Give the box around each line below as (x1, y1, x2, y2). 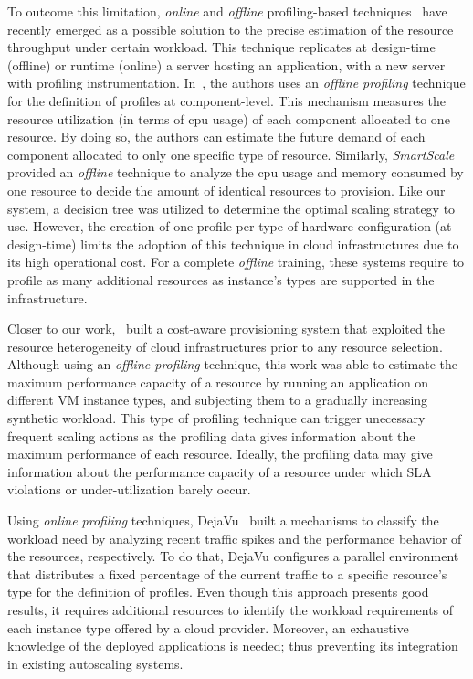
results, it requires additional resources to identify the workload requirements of (7, 600, 454, 619)
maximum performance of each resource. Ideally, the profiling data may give (7, 444, 433, 463)
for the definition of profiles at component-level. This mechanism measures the (7, 90, 446, 110)
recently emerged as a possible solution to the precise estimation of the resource (7, 19, 454, 38)
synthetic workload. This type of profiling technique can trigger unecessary (7, 408, 426, 428)
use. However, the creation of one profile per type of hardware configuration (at (7, 217, 452, 236)
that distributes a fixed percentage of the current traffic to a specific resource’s (7, 564, 447, 583)
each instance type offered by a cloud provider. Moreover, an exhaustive (7, 618, 409, 637)
